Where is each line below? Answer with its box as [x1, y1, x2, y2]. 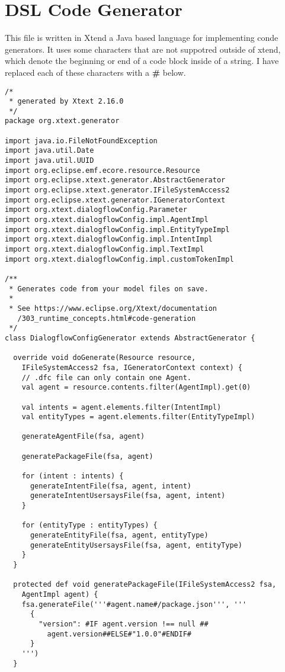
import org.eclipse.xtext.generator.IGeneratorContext [5, 195, 226, 204]
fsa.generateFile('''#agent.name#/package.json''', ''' [21, 600, 247, 609]
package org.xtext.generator [5, 117, 120, 126]
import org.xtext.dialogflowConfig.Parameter [5, 205, 187, 214]
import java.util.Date [5, 146, 94, 155]
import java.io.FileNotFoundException [5, 136, 158, 145]
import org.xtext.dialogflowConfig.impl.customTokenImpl [5, 255, 234, 263]
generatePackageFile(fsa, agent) [21, 452, 153, 461]
